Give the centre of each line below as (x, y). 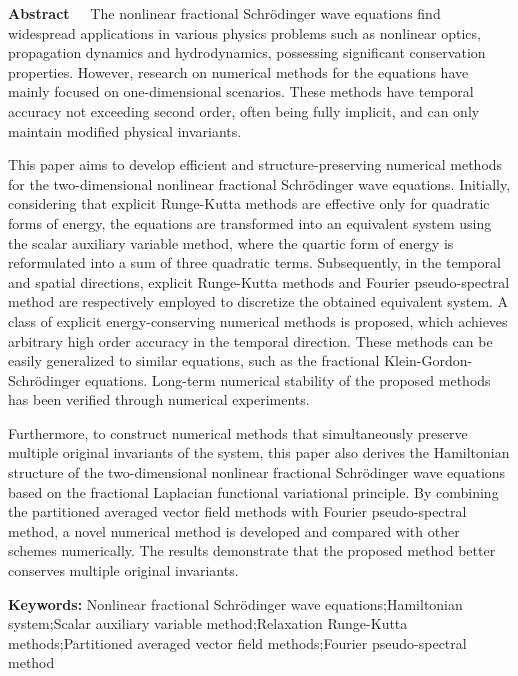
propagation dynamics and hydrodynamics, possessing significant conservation (247, 52)
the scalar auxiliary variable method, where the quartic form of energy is (231, 242)
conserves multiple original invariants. (123, 570)
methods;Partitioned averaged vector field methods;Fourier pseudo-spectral (237, 642)
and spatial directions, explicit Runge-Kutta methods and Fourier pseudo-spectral (259, 281)
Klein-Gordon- (428, 360)
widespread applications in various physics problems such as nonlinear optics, (244, 32)
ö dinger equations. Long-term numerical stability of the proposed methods (262, 379)
